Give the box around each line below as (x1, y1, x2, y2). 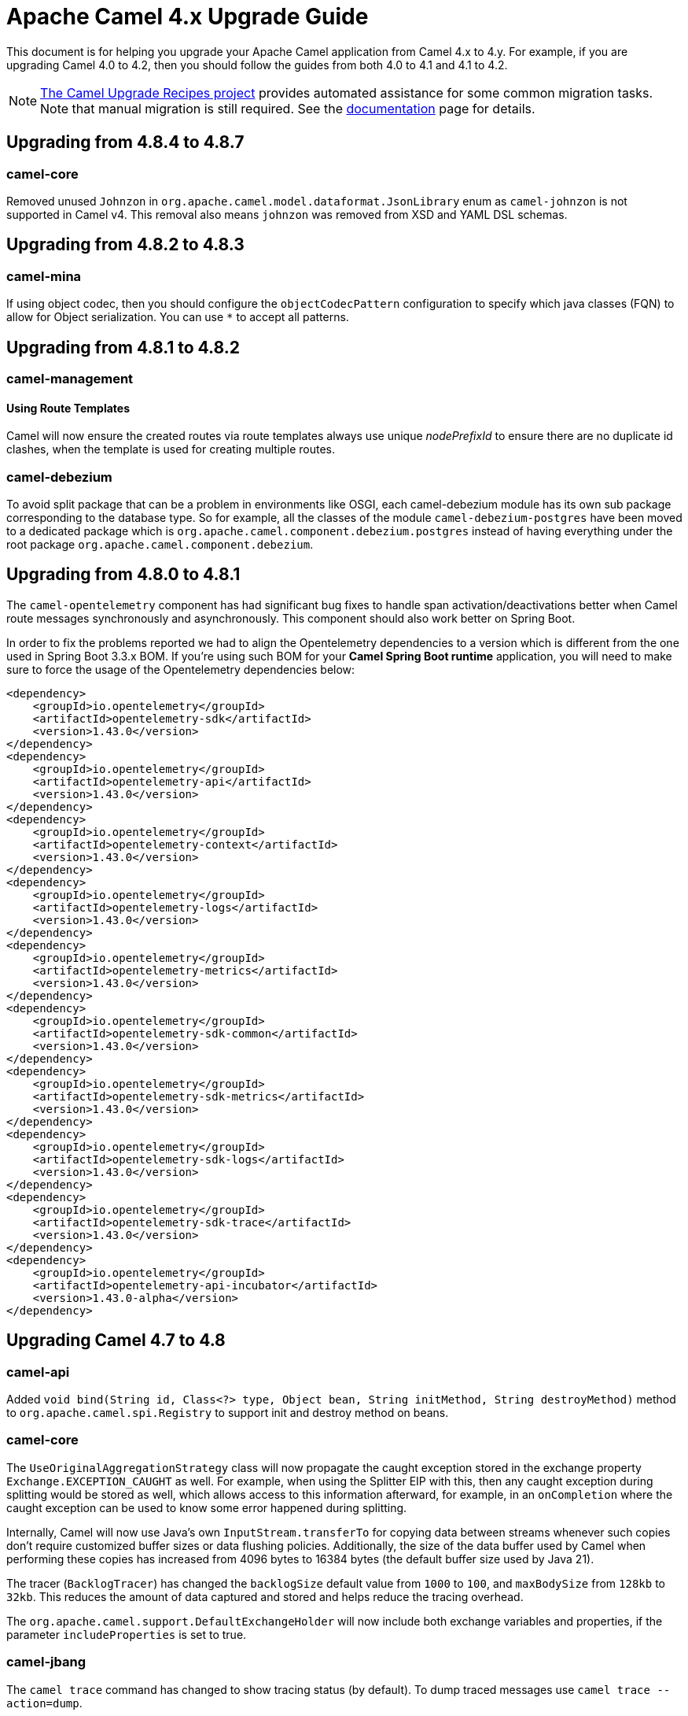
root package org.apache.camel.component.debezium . (6, 538, 314, 551)
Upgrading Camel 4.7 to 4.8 (6, 1330, 226, 1351)
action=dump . (6, 1696, 83, 1710)
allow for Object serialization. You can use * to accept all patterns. (6, 310, 349, 324)
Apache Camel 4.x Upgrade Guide (6, 3, 369, 30)
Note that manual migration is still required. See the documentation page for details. (40, 100, 535, 116)
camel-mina (6, 268, 82, 284)
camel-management (6, 371, 134, 387)
